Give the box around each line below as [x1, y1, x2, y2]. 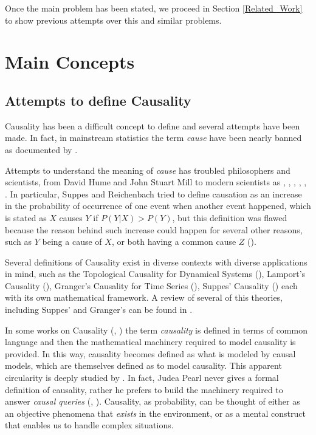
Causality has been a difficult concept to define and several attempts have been [5, 119, 300, 132]
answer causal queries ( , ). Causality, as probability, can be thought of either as [5, 395, 300, 408]
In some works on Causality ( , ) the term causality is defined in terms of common [5, 323, 307, 336]
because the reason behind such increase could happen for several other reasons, [5, 223, 303, 236]
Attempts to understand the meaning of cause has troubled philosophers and [5, 163, 290, 176]
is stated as [5, 211, 47, 224]
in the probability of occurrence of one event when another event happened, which [5, 199, 311, 212]
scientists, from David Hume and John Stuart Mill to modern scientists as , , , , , [5, 176, 307, 188]
